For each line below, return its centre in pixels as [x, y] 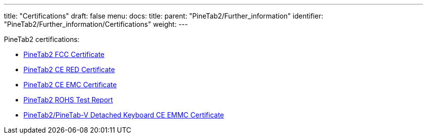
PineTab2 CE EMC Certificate [70, 85]
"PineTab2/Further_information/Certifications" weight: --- [96, 24]
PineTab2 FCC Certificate [64, 54]
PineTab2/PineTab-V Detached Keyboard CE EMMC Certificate [124, 115]
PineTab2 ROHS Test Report [68, 100]
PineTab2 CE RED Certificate [69, 69]
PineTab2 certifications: [42, 39]
